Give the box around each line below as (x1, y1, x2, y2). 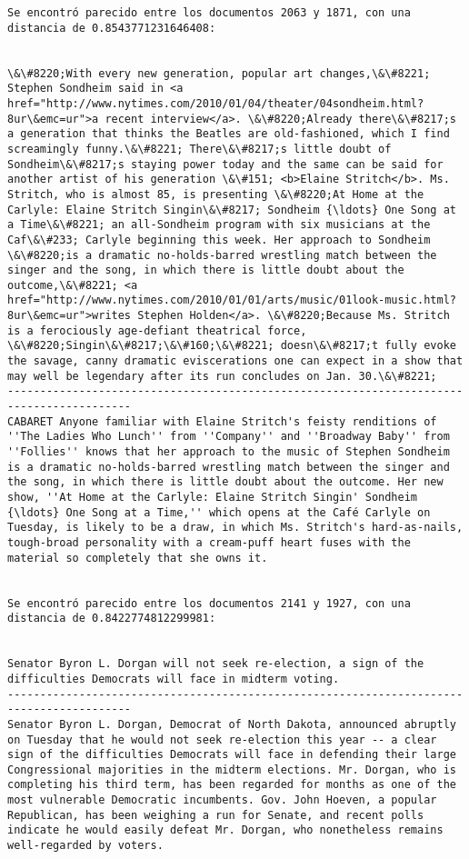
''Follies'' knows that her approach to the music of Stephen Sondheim (7, 445, 450, 459)
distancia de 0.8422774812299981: (7, 612, 216, 625)
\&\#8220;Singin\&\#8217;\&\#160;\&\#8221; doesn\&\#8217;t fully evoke (7, 339, 456, 353)
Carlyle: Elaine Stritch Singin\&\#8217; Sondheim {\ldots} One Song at (7, 203, 456, 216)
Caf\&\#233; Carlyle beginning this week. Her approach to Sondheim (7, 233, 431, 246)
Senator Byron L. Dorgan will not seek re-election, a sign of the (7, 657, 424, 671)
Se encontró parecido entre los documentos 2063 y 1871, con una (7, 6, 411, 19)
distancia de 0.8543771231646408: (7, 21, 216, 35)
